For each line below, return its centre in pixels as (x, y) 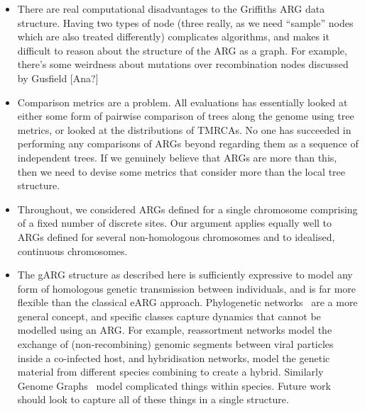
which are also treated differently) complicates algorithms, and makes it (173, 36)
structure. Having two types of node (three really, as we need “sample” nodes (185, 22)
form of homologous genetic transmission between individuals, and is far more (187, 288)
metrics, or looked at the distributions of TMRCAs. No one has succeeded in (184, 129)
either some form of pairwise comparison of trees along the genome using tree (186, 116)
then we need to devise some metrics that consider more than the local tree (181, 171)
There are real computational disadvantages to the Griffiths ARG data (171, 9)
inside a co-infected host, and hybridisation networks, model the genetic (174, 357)
